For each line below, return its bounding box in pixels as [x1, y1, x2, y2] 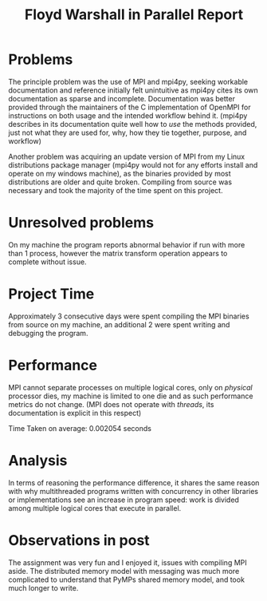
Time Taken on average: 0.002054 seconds [8, 423, 151, 433]
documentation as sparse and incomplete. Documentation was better [8, 93, 235, 103]
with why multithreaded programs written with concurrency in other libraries [8, 486, 259, 496]
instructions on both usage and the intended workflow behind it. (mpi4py [8, 110, 248, 121]
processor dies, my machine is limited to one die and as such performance [8, 391, 253, 401]
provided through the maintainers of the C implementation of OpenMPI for [8, 102, 251, 112]
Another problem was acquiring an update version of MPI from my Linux [8, 152, 245, 161]
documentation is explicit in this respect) [8, 408, 142, 417]
